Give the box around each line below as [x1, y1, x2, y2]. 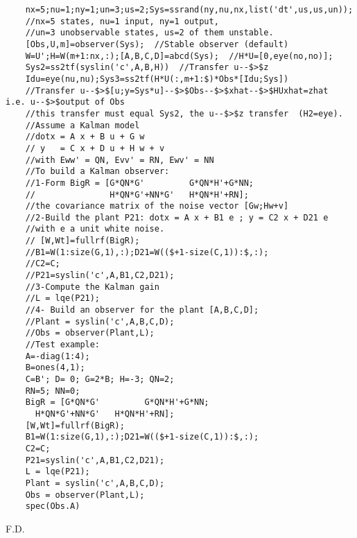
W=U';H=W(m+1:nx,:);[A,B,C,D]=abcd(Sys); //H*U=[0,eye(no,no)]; [25, 51, 333, 61]
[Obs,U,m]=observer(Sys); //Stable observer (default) [25, 39, 289, 49]
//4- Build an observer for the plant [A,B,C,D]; [25, 305, 259, 315]
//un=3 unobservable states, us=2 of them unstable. [25, 28, 274, 38]
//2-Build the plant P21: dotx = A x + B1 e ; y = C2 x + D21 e [25, 212, 329, 223]
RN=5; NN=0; [25, 385, 80, 396]
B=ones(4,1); [25, 363, 85, 373]
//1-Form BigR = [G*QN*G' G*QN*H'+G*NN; [25, 177, 254, 188]
